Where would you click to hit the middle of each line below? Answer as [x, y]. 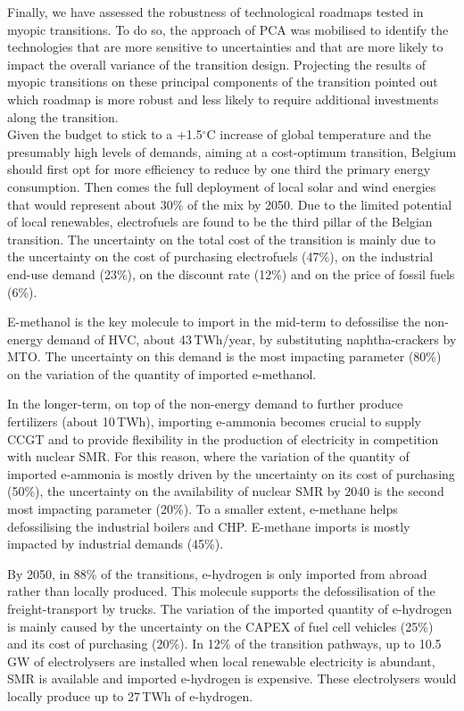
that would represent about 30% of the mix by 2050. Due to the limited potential [230, 204]
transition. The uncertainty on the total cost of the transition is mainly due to [221, 239]
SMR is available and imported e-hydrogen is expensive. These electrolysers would [232, 678]
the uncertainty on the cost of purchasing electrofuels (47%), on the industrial [220, 256]
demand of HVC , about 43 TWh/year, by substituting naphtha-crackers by [252, 339]
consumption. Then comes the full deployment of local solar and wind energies [222, 186]
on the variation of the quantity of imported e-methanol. [162, 373]
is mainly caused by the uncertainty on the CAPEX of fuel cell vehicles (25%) [220, 626]
